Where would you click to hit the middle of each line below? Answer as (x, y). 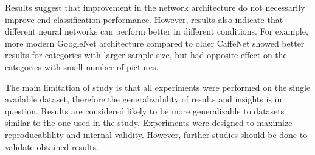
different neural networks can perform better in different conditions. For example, (157, 31)
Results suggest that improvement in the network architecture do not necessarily (155, 7)
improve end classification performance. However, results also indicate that (144, 19)
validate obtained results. (52, 146)
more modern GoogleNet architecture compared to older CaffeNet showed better (155, 43)
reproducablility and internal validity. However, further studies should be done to (156, 134)
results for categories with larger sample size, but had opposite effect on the (146, 55)
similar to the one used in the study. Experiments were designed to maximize (149, 123)
